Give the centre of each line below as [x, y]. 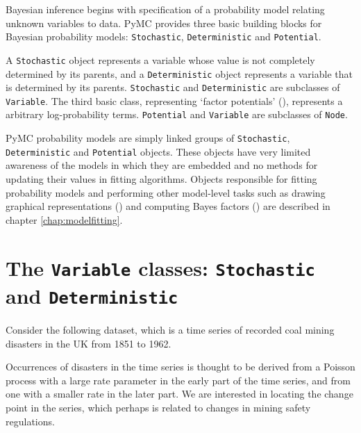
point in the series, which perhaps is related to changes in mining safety [158, 407]
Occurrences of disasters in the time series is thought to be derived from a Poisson [180, 367]
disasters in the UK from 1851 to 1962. [89, 343]
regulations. [30, 421]
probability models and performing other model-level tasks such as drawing [166, 192]
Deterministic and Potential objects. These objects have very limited [158, 151]
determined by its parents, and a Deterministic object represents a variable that [179, 73]
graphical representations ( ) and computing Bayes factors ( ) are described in [168, 206]
